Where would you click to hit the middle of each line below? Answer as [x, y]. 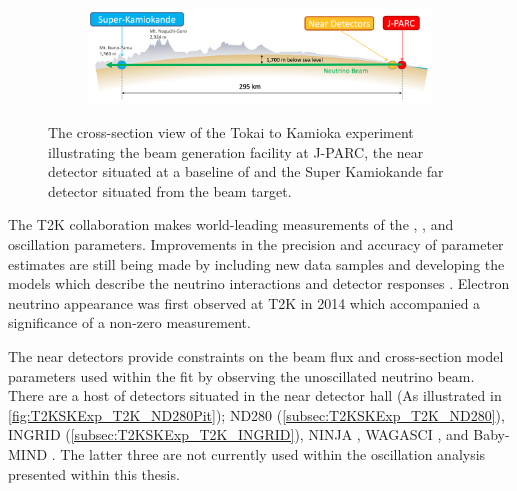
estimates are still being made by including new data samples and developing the [256, 263]
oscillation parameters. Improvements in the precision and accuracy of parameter [256, 243]
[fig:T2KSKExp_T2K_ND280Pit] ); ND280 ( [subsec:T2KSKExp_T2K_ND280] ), [256, 414]
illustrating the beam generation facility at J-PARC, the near [236, 151]
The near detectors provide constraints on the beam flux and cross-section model [256, 355]
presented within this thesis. [94, 473]
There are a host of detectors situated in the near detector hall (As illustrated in [255, 395]
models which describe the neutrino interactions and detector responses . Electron [259, 283]
